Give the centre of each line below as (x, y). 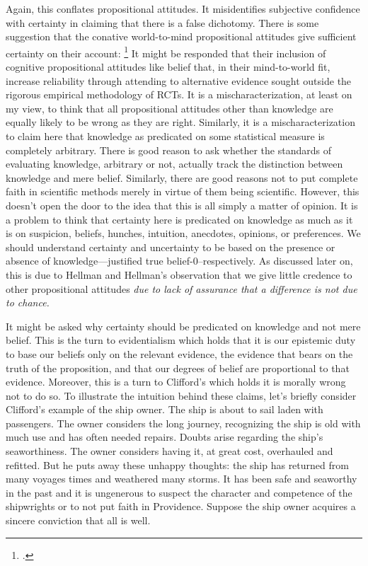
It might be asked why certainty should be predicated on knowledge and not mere (183, 326)
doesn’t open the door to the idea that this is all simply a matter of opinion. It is (182, 205)
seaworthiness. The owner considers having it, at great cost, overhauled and (169, 451)
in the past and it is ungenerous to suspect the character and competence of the (179, 492)
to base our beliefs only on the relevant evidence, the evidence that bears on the (179, 353)
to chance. (28, 302)
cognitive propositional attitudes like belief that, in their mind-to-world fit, (168, 67)
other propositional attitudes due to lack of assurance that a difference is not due (182, 288)
